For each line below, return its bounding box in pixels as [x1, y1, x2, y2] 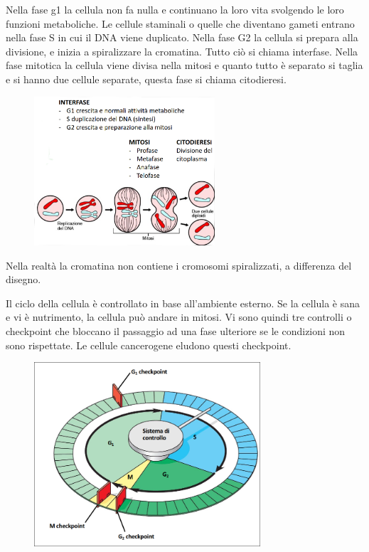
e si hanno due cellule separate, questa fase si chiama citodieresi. [6, 71, 287, 86]
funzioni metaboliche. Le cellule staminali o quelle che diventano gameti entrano [6, 16, 355, 31]
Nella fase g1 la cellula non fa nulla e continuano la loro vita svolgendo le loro [6, 2, 344, 16]
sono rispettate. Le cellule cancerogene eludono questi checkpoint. [6, 337, 292, 352]
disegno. [6, 272, 41, 287]
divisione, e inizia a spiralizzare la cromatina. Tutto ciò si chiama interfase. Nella [6, 43, 358, 58]
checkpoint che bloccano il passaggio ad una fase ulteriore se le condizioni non [6, 323, 346, 338]
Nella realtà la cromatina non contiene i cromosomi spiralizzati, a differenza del [6, 258, 352, 272]
